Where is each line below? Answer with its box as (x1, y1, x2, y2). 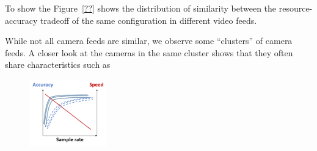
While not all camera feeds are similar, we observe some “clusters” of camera (5, 34, 293, 47)
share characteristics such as (5, 58, 111, 71)
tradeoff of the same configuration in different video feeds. (40, 13, 257, 26)
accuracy (5, 13, 38, 26)
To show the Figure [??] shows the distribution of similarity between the (5, 2, 277, 14)
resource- (279, 2, 313, 14)
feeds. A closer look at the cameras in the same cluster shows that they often (5, 46, 293, 59)
